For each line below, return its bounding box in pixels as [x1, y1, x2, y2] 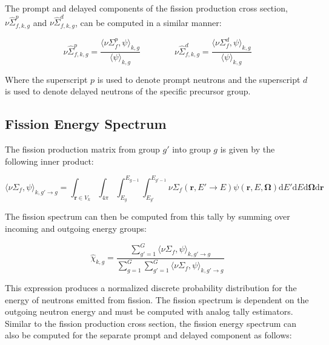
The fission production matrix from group [5, 143, 160, 156]
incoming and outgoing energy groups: [5, 222, 147, 234]
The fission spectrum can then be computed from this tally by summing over [5, 210, 290, 223]
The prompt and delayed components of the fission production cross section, [5, 2, 288, 14]
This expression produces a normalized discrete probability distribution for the [5, 281, 297, 294]
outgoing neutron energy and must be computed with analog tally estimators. [5, 305, 293, 318]
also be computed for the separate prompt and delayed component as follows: [5, 329, 292, 341]
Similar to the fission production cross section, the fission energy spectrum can [5, 317, 297, 329]
